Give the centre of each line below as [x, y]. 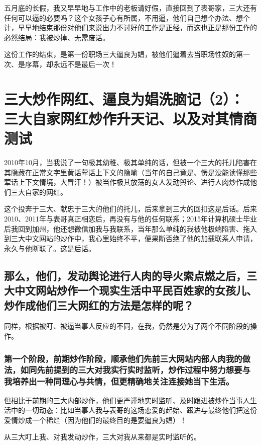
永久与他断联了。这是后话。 [50, 248]
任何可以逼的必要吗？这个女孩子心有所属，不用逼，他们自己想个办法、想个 [127, 17]
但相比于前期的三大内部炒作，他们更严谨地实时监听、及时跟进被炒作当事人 [127, 400]
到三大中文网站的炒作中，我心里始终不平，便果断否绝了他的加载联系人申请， [130, 238]
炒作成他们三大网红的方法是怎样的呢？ [99, 305]
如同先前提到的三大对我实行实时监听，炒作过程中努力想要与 [135, 370]
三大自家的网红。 [39, 192]
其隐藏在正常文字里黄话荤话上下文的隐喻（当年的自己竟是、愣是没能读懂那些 [130, 172]
